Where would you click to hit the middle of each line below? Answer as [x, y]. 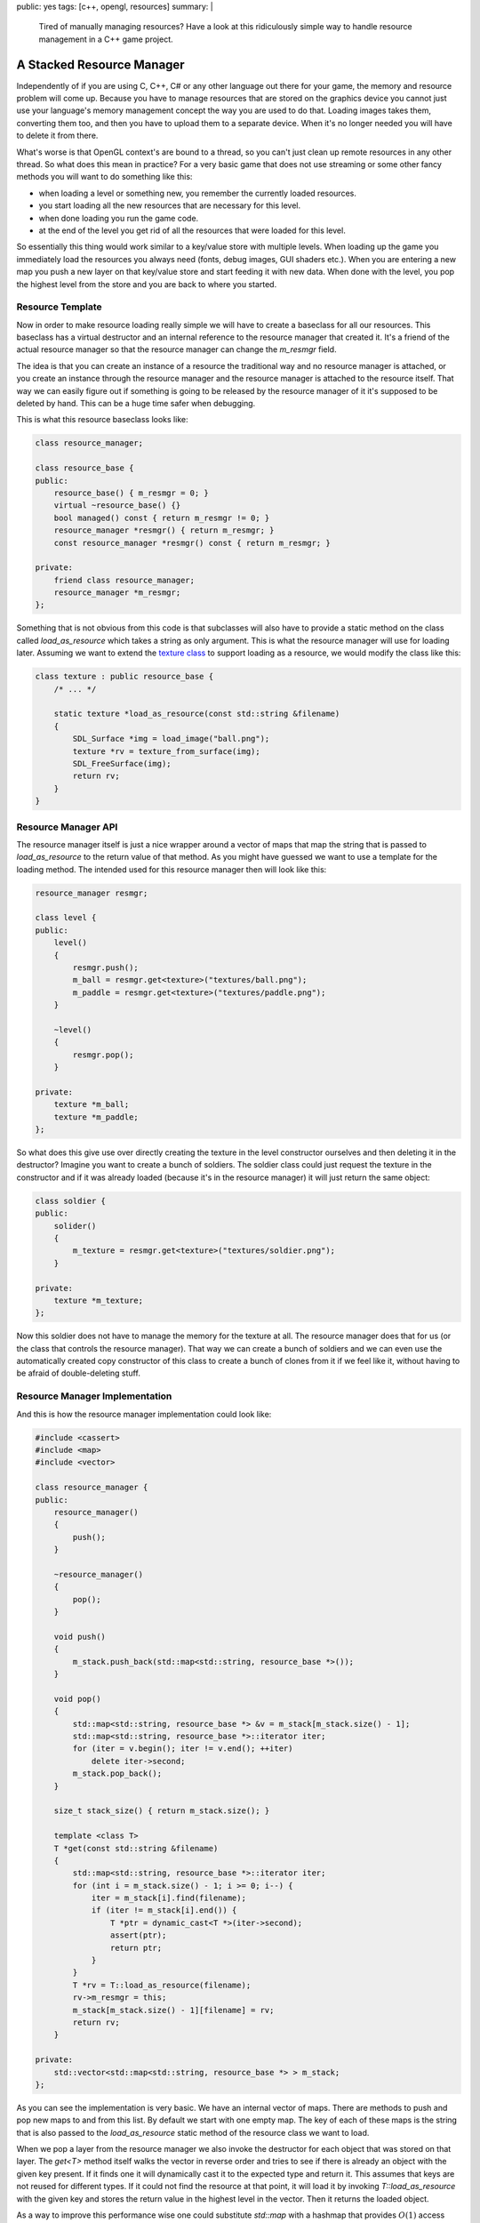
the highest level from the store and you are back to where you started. [147, 284]
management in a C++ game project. [106, 39]
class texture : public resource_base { [124, 677]
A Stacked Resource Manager [101, 64]
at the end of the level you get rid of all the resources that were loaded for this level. [192, 230]
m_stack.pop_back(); [117, 1774]
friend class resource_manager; [124, 580]
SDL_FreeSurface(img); [122, 763]
